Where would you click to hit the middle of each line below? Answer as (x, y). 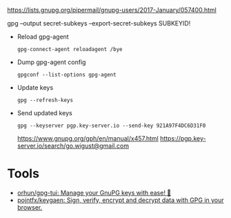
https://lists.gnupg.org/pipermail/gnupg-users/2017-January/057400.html (112, 10)
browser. (30, 207)
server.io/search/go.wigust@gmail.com (73, 146)
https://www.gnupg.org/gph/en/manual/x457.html (88, 138)
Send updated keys (44, 113)
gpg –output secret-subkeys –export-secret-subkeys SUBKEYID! (99, 23)
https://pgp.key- (183, 138)
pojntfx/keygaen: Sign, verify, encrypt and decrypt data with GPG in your (120, 200)
